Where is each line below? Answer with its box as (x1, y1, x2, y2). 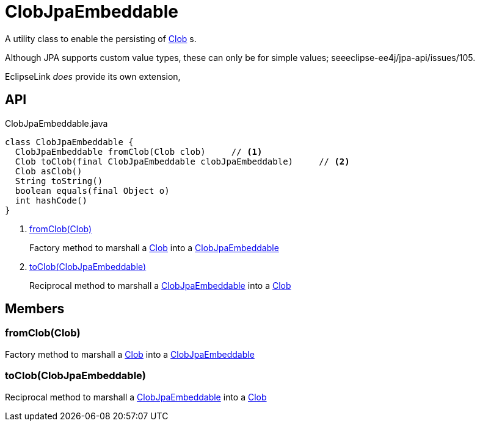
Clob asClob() (15, 166, 82, 176)
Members (5, 301, 65, 317)
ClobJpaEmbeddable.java (5, 118, 108, 129)
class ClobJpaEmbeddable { (5, 137, 134, 147)
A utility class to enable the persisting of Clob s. (5, 33, 197, 44)
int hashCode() (15, 195, 87, 205)
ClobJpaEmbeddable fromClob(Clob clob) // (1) (15, 146, 263, 157)
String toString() (15, 176, 103, 186)
